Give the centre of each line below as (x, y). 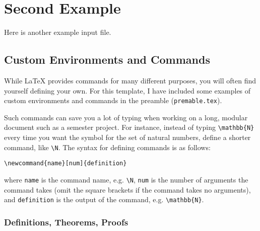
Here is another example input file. (58, 32)
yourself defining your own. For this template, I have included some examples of (127, 90)
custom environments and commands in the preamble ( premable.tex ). (113, 100)
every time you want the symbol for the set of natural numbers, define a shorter (127, 137)
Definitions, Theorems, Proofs (66, 222)
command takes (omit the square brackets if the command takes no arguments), (127, 189)
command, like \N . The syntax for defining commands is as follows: (107, 147)
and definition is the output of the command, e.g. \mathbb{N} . (104, 199)
